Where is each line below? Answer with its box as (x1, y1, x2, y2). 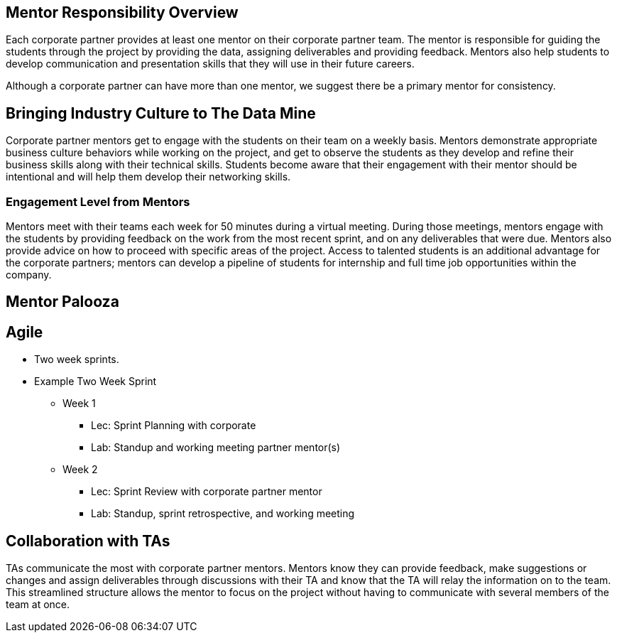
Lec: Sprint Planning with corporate (91, 419, 256, 432)
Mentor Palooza (6, 293, 119, 311)
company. (6, 269, 52, 281)
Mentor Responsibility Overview (6, 4, 239, 21)
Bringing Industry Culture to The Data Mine (6, 104, 316, 122)
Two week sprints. (34, 353, 119, 366)
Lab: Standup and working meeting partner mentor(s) (91, 441, 341, 454)
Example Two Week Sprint (34, 375, 157, 388)
